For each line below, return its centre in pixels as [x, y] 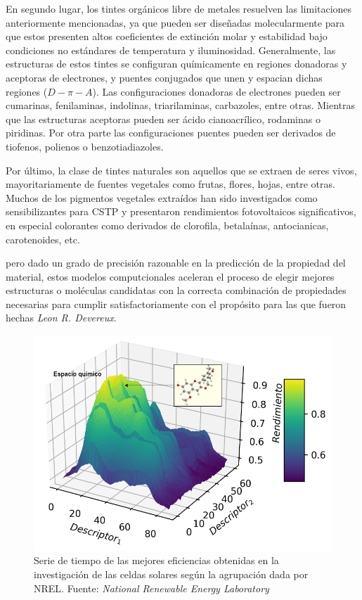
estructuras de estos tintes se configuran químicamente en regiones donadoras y [176, 64]
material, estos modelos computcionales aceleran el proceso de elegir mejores [170, 276]
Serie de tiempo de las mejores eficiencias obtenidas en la [156, 560]
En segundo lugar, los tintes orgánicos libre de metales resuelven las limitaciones [179, 8]
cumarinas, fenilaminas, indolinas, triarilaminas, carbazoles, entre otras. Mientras [181, 105]
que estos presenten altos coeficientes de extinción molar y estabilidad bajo [167, 36]
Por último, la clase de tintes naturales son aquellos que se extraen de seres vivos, [181, 170]
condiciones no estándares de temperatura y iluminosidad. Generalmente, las [171, 50]
